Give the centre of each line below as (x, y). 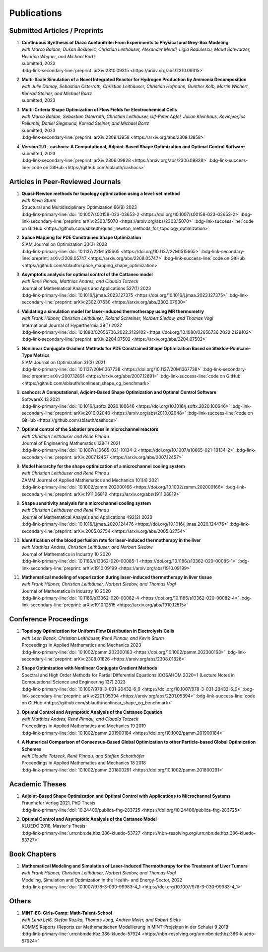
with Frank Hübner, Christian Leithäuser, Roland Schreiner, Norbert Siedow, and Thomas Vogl (117, 318)
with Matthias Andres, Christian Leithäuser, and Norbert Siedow (87, 547)
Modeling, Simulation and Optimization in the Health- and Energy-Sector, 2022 (102, 880)
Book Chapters (33, 854)
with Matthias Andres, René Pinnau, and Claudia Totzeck (80, 719)
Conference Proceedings (49, 619)
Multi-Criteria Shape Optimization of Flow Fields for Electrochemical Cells (99, 109)
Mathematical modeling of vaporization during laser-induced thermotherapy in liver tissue (117, 577)
